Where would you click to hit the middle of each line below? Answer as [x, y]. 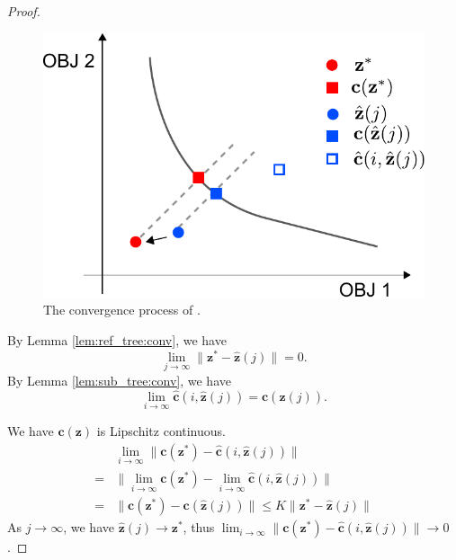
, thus [199, 527]
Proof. [24, 11]
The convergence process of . [122, 310]
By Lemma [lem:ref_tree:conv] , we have [117, 340]
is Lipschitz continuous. [161, 430]
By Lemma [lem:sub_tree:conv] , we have [119, 380]
